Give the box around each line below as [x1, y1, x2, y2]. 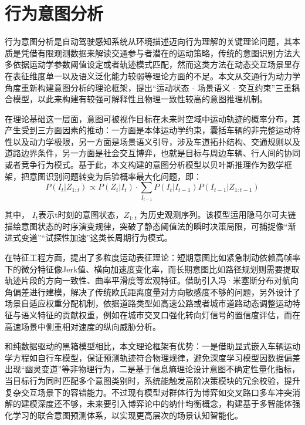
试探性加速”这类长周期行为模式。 [45, 231, 172, 244]
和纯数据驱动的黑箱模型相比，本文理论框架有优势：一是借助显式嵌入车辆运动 [5, 340, 300, 352]
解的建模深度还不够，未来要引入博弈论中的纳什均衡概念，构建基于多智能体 [5, 397, 292, 410]
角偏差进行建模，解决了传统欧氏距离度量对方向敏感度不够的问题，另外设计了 [5, 285, 300, 298]
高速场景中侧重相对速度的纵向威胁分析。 [5, 320, 161, 332]
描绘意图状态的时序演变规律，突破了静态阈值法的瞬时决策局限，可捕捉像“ [5, 220, 288, 232]
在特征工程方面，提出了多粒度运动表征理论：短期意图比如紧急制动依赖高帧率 [5, 251, 300, 263]
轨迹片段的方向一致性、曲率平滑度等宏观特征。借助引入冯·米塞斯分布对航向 [5, 274, 299, 286]
